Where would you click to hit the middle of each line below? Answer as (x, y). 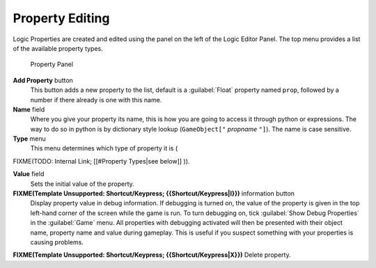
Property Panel (52, 64)
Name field (29, 109)
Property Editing (61, 18)
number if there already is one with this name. (96, 100)
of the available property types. (58, 48)
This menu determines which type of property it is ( (104, 148)
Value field (29, 174)
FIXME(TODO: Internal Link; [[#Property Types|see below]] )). (101, 161)
